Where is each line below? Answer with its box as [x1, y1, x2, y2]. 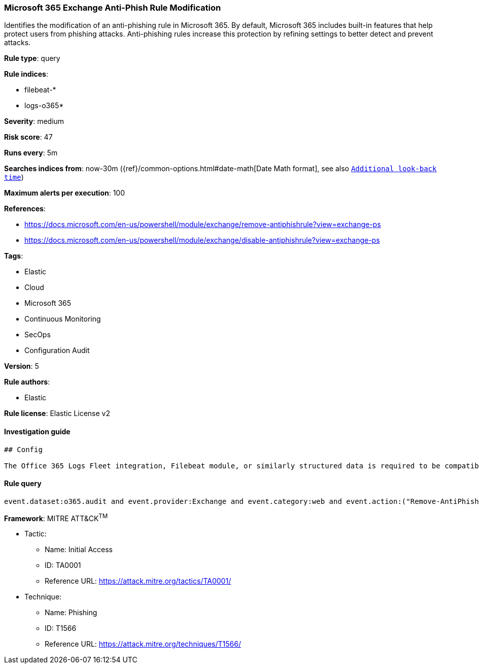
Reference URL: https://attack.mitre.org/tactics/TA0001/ [45, 577, 231, 586]
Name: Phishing [45, 608, 97, 617]
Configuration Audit [24, 346, 90, 355]
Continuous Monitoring [24, 314, 101, 324]
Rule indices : [4, 70, 48, 79]
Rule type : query [4, 54, 60, 63]
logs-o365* [24, 101, 64, 110]
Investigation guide [4, 427, 71, 436]
